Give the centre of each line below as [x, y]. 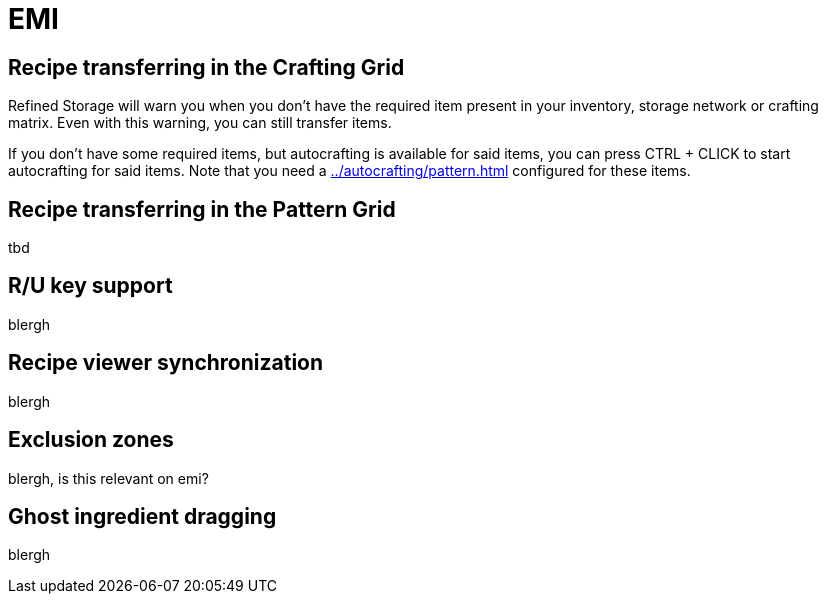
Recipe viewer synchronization [166, 363]
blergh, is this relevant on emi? [108, 478]
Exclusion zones [91, 440]
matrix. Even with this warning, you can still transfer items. [200, 123]
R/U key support [90, 286]
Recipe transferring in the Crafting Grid [206, 67]
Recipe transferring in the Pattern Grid [202, 209]
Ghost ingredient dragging [142, 516]
